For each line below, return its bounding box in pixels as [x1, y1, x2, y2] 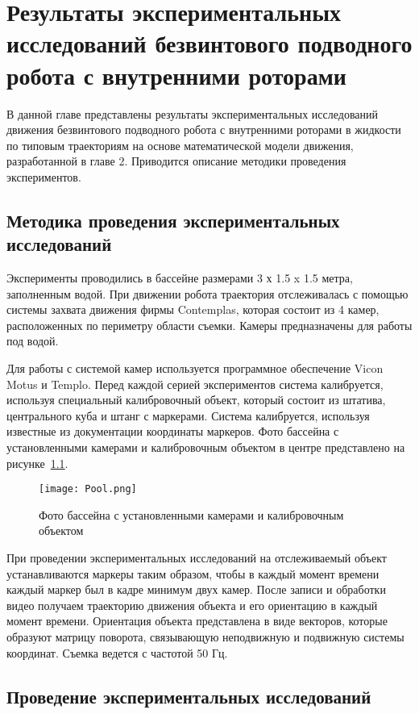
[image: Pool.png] [39, 483, 137, 495]
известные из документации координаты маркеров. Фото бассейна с [6, 423, 339, 440]
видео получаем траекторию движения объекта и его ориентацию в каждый [6, 596, 378, 613]
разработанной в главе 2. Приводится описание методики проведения [6, 152, 346, 169]
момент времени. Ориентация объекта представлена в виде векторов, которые [6, 612, 388, 629]
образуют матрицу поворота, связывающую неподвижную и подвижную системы [6, 628, 404, 645]
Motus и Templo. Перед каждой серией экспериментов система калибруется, [6, 375, 384, 392]
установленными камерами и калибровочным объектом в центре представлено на [6, 439, 405, 455]
